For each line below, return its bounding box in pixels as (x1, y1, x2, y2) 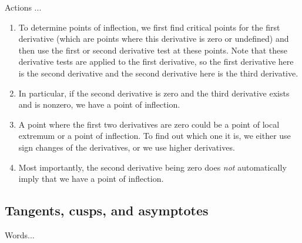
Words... (5, 228, 35, 241)
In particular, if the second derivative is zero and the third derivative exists (18, 86, 290, 99)
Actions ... (5, 1, 42, 13)
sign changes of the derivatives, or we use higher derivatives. (18, 141, 235, 153)
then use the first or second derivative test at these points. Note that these (18, 44, 287, 56)
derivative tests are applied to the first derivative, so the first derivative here (18, 55, 294, 68)
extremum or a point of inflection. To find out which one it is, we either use (18, 129, 291, 142)
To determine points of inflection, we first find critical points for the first (18, 21, 280, 33)
